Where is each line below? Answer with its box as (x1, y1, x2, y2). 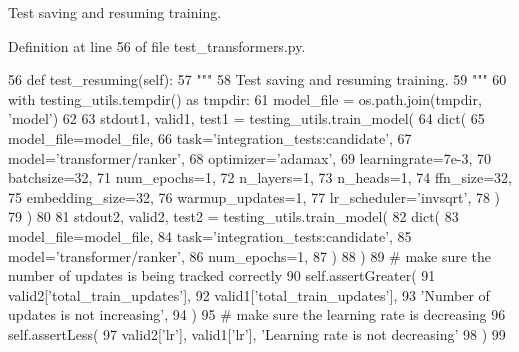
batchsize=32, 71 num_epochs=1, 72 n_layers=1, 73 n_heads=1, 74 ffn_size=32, (8, 167, 513, 188)
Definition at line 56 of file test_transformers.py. (8, 35, 306, 56)
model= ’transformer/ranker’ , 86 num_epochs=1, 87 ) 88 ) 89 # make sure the (8, 245, 492, 266)
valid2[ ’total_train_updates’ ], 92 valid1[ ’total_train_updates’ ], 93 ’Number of (8, 284, 490, 305)
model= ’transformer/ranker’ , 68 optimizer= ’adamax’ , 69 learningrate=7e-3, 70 (8, 147, 492, 168)
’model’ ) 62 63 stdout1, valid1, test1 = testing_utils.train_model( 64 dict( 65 (8, 108, 485, 129)
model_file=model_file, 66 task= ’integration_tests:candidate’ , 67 (8, 127, 412, 148)
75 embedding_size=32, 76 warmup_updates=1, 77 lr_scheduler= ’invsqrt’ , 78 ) (8, 186, 501, 207)
